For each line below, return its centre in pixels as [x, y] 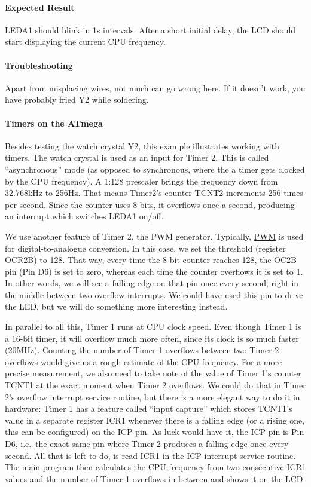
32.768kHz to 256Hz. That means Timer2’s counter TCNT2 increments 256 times [154, 193]
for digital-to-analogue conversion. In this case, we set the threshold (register [145, 248]
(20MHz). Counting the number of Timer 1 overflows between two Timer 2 [142, 350]
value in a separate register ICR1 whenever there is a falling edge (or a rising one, [155, 420]
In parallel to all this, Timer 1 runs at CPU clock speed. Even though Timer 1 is [153, 327]
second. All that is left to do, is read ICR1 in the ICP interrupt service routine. [150, 455]
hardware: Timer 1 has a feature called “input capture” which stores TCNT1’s [149, 408]
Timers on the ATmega [54, 123]
